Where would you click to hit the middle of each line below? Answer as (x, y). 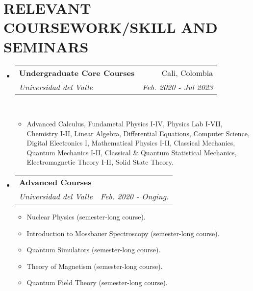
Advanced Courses (55, 182)
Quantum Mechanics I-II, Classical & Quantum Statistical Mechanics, (132, 152)
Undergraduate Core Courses (77, 73)
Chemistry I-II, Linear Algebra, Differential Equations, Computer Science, (138, 133)
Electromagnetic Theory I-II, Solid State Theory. (100, 162)
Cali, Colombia (187, 73)
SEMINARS (46, 46)
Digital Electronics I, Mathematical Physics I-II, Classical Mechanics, (131, 143)
